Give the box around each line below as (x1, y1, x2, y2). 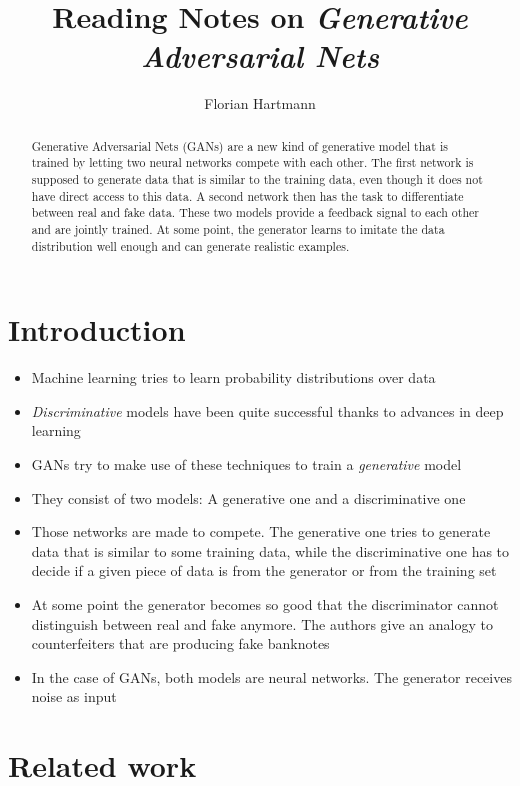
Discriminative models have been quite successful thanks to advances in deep (31, 400, 504, 421)
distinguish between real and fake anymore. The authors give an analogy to (31, 613, 493, 634)
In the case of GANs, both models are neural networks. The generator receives (31, 666, 512, 687)
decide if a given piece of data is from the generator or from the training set (31, 560, 497, 581)
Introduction (8, 309, 186, 350)
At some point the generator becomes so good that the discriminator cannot (31, 593, 499, 614)
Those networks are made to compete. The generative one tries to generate (31, 521, 491, 542)
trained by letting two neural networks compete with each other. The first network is (31, 154, 474, 171)
